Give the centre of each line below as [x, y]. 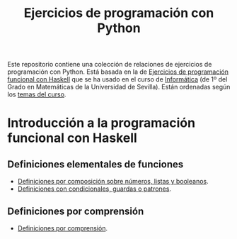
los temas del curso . [37, 94]
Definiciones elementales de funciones [96, 164]
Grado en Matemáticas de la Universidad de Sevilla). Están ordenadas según [119, 87]
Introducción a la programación [102, 123]
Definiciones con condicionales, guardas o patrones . [94, 189]
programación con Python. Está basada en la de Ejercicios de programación [118, 72]
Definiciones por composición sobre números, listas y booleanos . [113, 182]
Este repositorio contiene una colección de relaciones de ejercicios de [110, 65]
